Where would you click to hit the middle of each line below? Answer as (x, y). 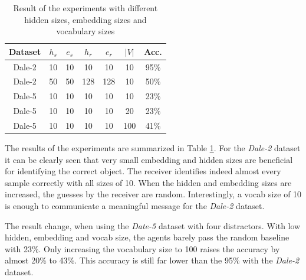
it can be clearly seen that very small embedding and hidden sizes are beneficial (149, 159)
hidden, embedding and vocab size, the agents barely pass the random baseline (147, 237)
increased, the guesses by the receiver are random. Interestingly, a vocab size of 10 (153, 194)
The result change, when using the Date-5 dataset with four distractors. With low (153, 225)
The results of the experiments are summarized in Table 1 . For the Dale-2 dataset (153, 148)
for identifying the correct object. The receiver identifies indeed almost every (143, 171)
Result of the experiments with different (85, 8)
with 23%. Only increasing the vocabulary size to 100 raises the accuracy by (142, 248)
